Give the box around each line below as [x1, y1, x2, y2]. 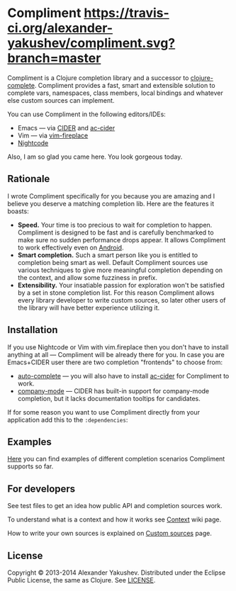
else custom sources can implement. [7, 96, 115, 104]
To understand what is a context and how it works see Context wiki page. [7, 515, 222, 524]
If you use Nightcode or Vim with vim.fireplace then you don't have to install [7, 342, 229, 351]
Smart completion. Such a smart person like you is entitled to [17, 250, 198, 259]
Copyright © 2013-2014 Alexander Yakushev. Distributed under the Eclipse [7, 568, 226, 577]
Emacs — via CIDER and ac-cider [17, 123, 116, 132]
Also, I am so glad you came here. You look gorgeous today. [7, 152, 183, 161]
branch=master [7, 50, 101, 67]
